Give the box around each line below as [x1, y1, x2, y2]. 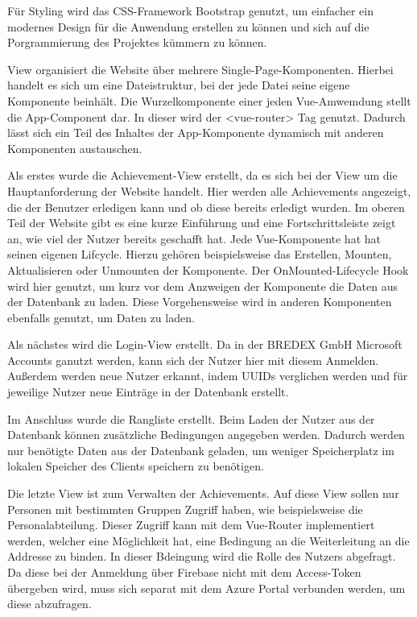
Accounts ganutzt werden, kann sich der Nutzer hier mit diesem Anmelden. [7, 351, 379, 368]
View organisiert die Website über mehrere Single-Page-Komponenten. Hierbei [7, 60, 394, 77]
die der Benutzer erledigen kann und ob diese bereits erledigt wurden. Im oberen [7, 198, 405, 215]
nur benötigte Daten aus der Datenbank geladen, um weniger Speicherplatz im [7, 441, 394, 458]
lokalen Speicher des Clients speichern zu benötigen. [7, 458, 264, 474]
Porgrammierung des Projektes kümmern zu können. [7, 34, 267, 51]
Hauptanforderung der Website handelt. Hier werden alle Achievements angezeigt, [7, 182, 411, 199]
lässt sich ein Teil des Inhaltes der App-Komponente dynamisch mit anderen [7, 124, 384, 141]
